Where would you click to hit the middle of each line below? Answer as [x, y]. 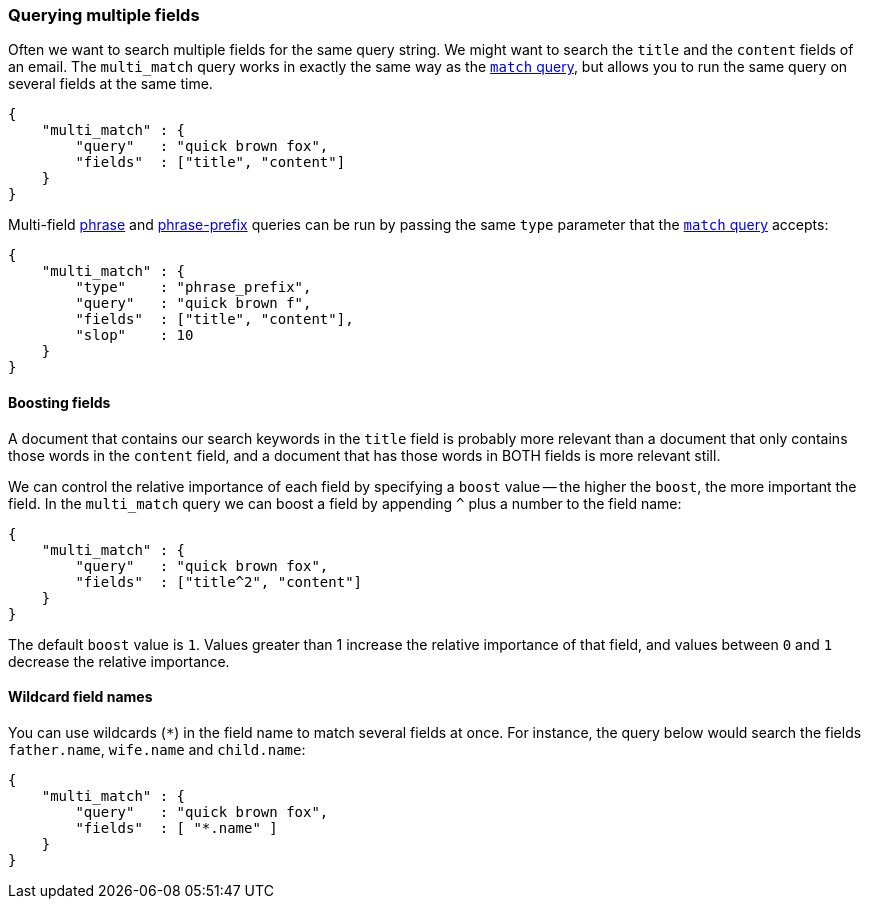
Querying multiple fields [104, 15]
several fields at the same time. [110, 84]
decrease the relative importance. [119, 661]
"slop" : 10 [134, 335]
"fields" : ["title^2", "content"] [219, 581]
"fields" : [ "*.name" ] [176, 827]
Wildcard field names [80, 697]
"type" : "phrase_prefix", [193, 287]
